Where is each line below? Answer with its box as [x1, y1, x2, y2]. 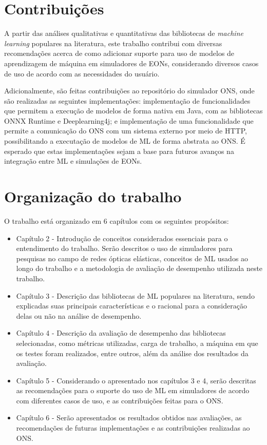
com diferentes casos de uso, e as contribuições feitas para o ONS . [16, 395, 223, 405]
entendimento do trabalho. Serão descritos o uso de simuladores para [16, 243, 233, 254]
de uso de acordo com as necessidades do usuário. [4, 68, 160, 79]
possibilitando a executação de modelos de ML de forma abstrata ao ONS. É [4, 136, 245, 146]
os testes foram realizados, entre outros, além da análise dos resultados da [16, 347, 249, 358]
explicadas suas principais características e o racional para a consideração [16, 300, 247, 311]
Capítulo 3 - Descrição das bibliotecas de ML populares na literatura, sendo [16, 290, 255, 301]
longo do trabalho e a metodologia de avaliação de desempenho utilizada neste [16, 263, 263, 274]
